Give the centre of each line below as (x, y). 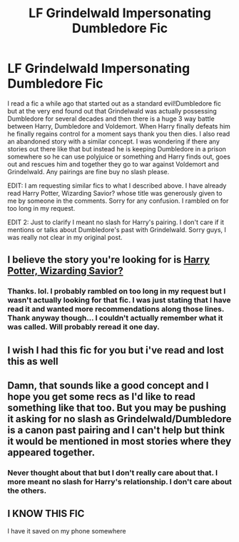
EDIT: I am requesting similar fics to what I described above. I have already (117, 185)
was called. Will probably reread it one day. (84, 327)
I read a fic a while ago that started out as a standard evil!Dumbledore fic (114, 103)
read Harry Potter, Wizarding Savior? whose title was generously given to (115, 193)
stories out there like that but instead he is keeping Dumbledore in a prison (117, 149)
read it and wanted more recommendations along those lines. (116, 309)
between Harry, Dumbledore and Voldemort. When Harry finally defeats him (119, 126)
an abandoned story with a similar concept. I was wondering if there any (113, 141)
